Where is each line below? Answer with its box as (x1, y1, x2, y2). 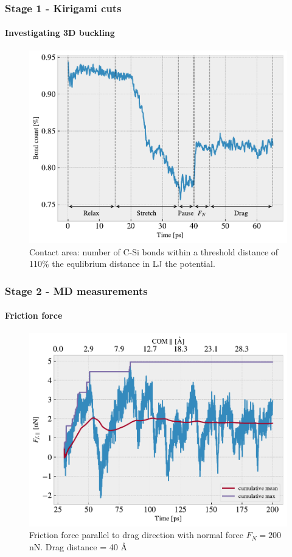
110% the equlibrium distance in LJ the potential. (29, 257, 215, 270)
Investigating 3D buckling (5, 26, 115, 39)
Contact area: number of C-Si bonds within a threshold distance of (29, 245, 279, 258)
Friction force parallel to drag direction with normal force (29, 528, 244, 541)
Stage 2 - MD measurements (5, 283, 148, 298)
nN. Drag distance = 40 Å (29, 541, 127, 553)
